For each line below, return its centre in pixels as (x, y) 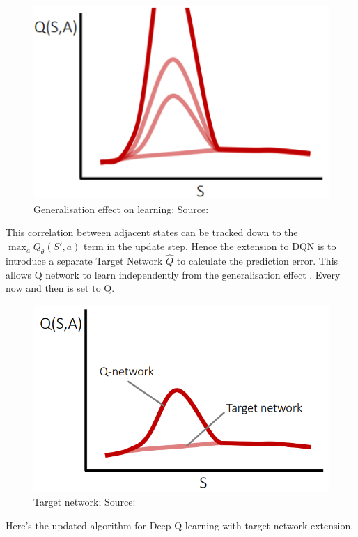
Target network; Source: (85, 502)
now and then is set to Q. (60, 288)
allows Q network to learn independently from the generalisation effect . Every (173, 274)
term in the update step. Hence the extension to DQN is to (210, 246)
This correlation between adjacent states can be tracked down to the (152, 232)
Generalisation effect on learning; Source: (121, 209)
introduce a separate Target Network (84, 261)
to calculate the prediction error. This (257, 261)
